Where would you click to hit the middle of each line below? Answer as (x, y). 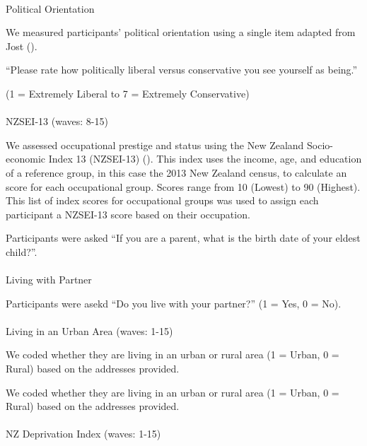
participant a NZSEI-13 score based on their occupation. (128, 214)
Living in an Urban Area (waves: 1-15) (89, 330)
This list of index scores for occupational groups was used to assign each (162, 200)
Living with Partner (49, 280)
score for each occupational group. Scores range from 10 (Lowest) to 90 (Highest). (183, 186)
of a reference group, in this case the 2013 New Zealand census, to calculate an (176, 172)
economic (25, 159)
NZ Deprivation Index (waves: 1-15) (83, 434)
